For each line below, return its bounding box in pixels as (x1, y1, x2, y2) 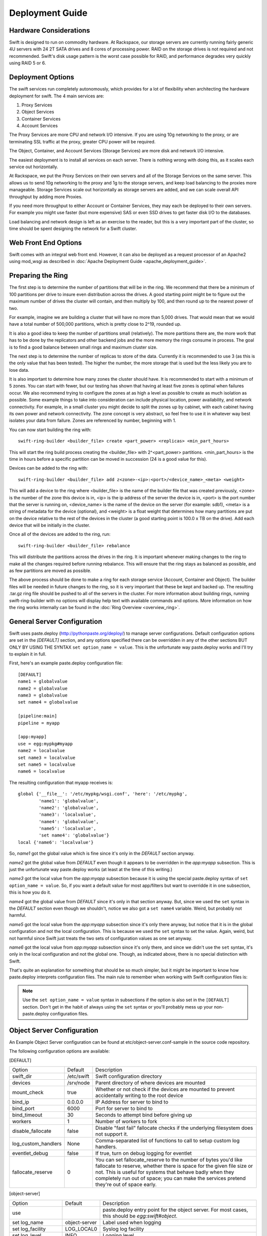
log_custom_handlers (12, 1140, 62, 1147)
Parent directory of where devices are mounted (95, 1079, 206, 1086)
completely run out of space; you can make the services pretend (95, 1175, 246, 1182)
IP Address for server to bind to (95, 1099, 169, 1105)
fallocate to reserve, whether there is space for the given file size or (95, 1162, 253, 1169)
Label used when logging (102, 1219, 162, 1226)
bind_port (12, 1105, 35, 1112)
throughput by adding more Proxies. (9, 193, 83, 200)
